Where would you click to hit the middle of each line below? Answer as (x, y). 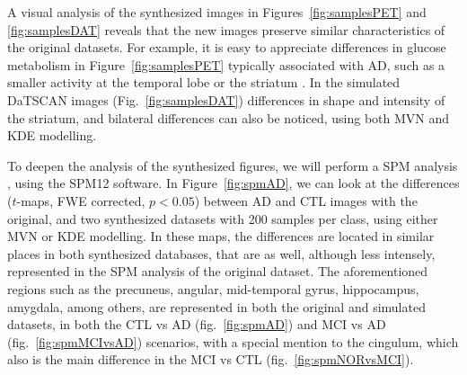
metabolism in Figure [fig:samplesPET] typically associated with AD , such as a (226, 64)
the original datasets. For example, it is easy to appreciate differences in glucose (227, 47)
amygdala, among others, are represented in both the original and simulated (216, 306)
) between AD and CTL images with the (306, 200)
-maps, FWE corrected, (81, 200)
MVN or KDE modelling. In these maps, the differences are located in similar (221, 236)
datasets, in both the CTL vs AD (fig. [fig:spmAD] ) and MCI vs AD (197, 324)
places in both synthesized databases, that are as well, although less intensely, (221, 253)
